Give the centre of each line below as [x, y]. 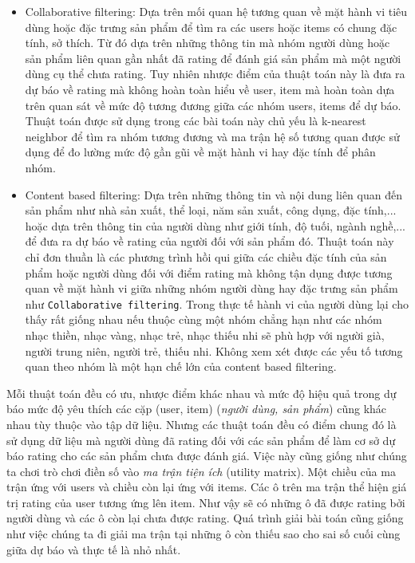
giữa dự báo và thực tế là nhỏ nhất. [94, 549]
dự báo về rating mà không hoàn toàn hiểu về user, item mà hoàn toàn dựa [210, 89]
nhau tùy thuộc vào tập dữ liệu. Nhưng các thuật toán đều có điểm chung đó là [202, 424]
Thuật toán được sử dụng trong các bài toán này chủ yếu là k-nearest [196, 121]
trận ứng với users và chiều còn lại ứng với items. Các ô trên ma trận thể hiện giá [207, 487]
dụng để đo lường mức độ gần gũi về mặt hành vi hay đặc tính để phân [200, 152]
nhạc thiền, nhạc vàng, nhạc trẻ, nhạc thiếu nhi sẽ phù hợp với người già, [205, 335]
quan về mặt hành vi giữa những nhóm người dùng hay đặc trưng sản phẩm [211, 288]
